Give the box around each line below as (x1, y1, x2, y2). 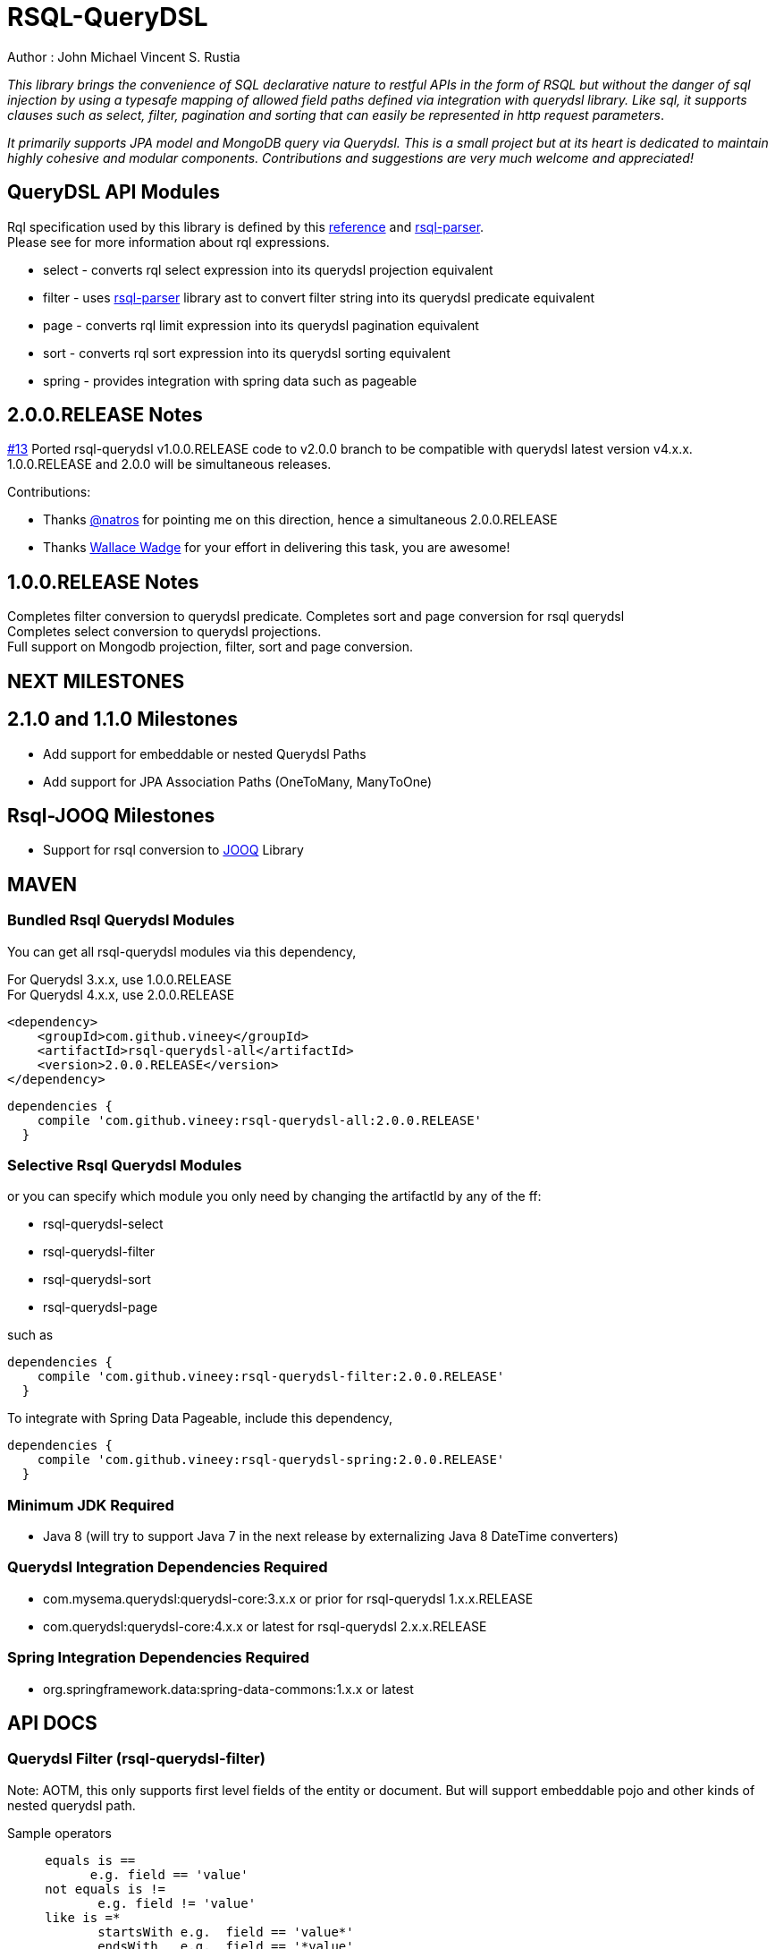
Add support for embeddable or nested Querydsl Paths (43, 745, 366, 762)
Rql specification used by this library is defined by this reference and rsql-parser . (7, 218, 484, 234)
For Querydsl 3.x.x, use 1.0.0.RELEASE (7, 971, 232, 987)
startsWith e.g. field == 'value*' (97, 1924, 354, 1939)
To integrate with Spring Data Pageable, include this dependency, (7, 1410, 392, 1426)
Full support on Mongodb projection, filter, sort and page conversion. (7, 639, 413, 655)
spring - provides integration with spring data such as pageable (43, 372, 417, 388)
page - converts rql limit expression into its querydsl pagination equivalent (43, 317, 479, 333)
